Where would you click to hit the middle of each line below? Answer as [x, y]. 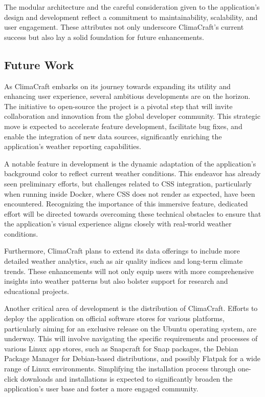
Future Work [39, 64]
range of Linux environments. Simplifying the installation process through [120, 369]
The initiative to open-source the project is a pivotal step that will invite [118, 106]
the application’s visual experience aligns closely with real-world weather [118, 224]
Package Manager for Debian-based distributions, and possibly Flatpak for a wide [132, 358]
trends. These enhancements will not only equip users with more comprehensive [129, 271]
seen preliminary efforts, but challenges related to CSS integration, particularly [128, 183]
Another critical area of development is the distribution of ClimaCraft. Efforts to [131, 308]
